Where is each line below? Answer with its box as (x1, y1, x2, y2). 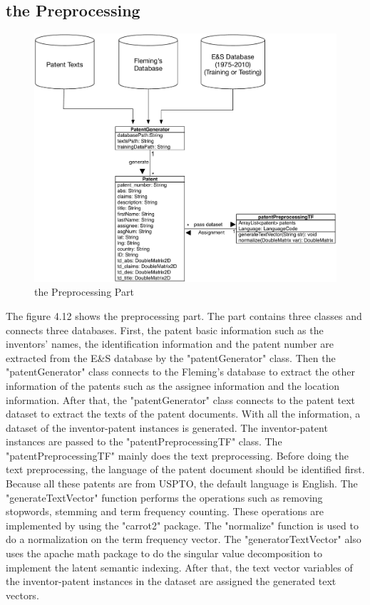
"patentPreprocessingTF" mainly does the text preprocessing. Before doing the (6, 448, 349, 462)
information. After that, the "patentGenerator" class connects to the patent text (6, 392, 356, 407)
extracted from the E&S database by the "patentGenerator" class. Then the (6, 350, 336, 365)
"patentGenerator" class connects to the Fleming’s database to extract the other (6, 364, 355, 379)
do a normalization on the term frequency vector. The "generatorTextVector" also (6, 532, 361, 547)
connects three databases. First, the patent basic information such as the (6, 322, 324, 337)
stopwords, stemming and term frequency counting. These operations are (6, 504, 324, 519)
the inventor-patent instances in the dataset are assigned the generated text (6, 574, 336, 589)
